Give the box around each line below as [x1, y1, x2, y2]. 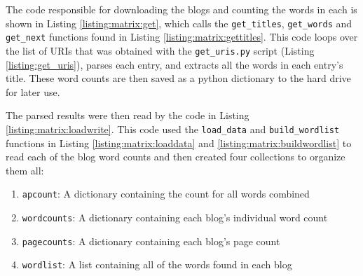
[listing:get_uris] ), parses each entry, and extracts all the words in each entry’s [6, 57, 343, 71]
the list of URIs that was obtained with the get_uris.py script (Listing [6, 43, 315, 57]
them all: [6, 163, 44, 177]
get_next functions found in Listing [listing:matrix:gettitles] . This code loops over [6, 29, 358, 44]
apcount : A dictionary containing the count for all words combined [22, 186, 310, 201]
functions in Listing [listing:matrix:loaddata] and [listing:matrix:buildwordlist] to [6, 135, 352, 150]
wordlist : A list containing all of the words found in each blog [22, 257, 292, 272]
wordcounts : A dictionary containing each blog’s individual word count [22, 210, 328, 225]
